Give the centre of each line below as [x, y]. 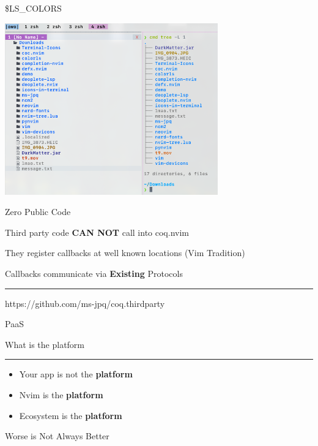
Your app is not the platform [76, 374]
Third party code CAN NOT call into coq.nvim [97, 232]
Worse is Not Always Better [57, 436]
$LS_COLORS [33, 8]
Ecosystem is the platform [71, 415]
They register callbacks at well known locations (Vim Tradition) [125, 253]
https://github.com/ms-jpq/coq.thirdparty [85, 303]
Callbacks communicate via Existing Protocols [94, 273]
